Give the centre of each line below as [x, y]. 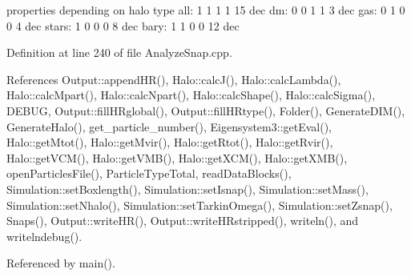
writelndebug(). [44, 236]
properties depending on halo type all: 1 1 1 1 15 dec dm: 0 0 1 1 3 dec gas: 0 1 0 [206, 10]
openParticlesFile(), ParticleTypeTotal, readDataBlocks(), [149, 173]
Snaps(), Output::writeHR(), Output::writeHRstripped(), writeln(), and [183, 221]
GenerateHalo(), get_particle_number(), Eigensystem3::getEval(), [169, 126]
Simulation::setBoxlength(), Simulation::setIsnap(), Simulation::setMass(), [187, 189]
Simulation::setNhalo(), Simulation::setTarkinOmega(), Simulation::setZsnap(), [199, 205]
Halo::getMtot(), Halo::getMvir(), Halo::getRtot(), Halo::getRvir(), [170, 142]
